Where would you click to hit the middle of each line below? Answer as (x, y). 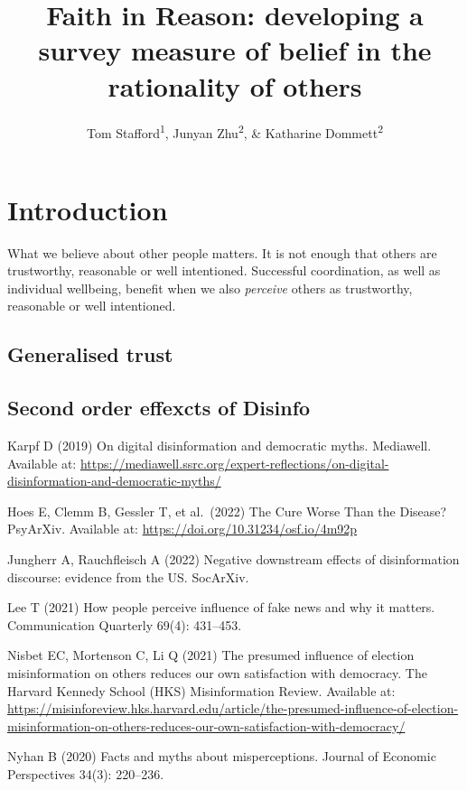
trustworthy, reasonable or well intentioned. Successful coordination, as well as (224, 270)
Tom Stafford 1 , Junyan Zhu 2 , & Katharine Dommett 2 (235, 131)
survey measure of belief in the (235, 50)
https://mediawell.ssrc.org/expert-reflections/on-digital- (234, 463)
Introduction (88, 209)
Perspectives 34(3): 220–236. (86, 773)
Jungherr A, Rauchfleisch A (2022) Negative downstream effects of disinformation (233, 559)
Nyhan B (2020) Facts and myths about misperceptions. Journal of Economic (222, 756)
